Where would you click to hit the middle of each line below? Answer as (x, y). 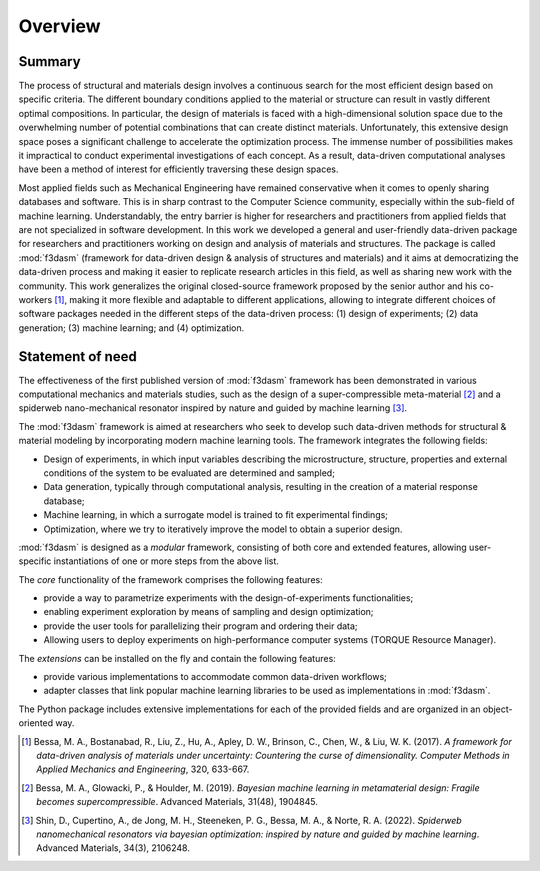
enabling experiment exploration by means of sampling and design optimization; (208, 612)
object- (497, 709)
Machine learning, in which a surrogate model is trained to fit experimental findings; (216, 515)
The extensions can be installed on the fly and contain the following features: (177, 658)
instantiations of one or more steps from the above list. (166, 561)
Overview (59, 26)
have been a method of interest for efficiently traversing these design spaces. (178, 169)
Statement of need (77, 356)
